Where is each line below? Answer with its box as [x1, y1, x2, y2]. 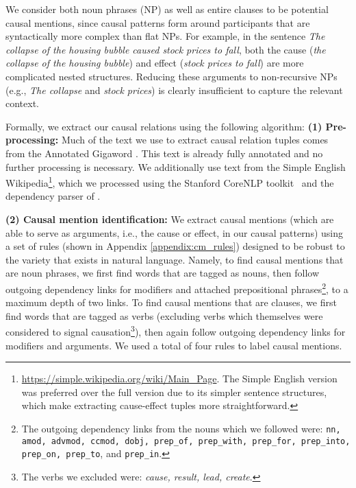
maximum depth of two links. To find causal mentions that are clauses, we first [5, 295, 337, 310]
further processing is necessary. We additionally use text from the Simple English [5, 159, 346, 174]
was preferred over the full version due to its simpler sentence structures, [21, 384, 327, 399]
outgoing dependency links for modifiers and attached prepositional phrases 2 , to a [5, 279, 348, 296]
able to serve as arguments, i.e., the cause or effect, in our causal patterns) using [5, 225, 344, 240]
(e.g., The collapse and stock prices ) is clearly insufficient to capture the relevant [5, 82, 343, 97]
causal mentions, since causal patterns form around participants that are [5, 15, 310, 30]
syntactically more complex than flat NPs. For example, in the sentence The [5, 29, 325, 43]
